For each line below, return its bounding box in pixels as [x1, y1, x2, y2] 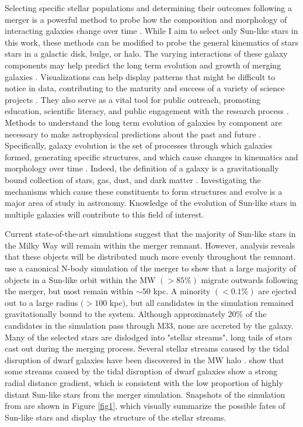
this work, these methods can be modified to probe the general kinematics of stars [5, 36, 299, 48]
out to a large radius [5, 296, 78, 308]
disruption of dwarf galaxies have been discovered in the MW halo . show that [5, 353, 284, 366]
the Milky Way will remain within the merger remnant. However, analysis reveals [5, 239, 295, 251]
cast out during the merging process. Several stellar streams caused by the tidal [5, 342, 290, 354]
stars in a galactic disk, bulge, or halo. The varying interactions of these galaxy [5, 47, 288, 60]
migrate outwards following [201, 273, 298, 285]
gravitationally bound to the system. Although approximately [5, 308, 225, 320]
